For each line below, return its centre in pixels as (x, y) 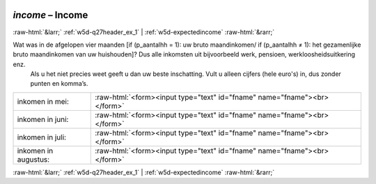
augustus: (33, 159)
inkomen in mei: (43, 101)
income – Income (50, 15)
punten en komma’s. (59, 84)
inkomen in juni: (43, 119)
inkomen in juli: (41, 137)
